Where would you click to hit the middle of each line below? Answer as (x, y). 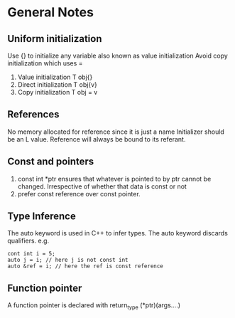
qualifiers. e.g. (28, 241)
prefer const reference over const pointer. (79, 194)
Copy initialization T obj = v (58, 92)
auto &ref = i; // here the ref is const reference (85, 266)
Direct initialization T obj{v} (57, 85)
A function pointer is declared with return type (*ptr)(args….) (94, 306)
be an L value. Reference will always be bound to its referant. (97, 139)
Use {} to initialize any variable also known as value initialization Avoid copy (118, 55)
